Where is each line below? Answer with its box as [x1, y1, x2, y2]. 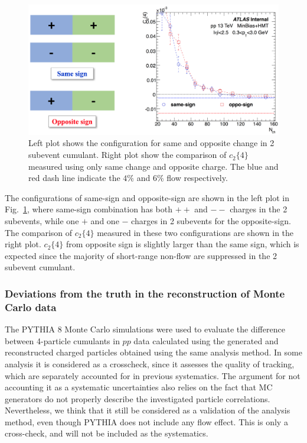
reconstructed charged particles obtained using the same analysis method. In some [5, 346, 302, 358]
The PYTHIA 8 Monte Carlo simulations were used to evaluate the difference [5, 323, 285, 335]
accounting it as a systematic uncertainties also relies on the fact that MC [5, 381, 273, 393]
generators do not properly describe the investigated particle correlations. [5, 392, 270, 405]
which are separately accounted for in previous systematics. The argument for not [5, 369, 301, 381]
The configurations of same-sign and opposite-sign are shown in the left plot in [5, 191, 289, 203]
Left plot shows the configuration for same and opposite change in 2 [28, 137, 275, 149]
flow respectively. [166, 172, 228, 184]
